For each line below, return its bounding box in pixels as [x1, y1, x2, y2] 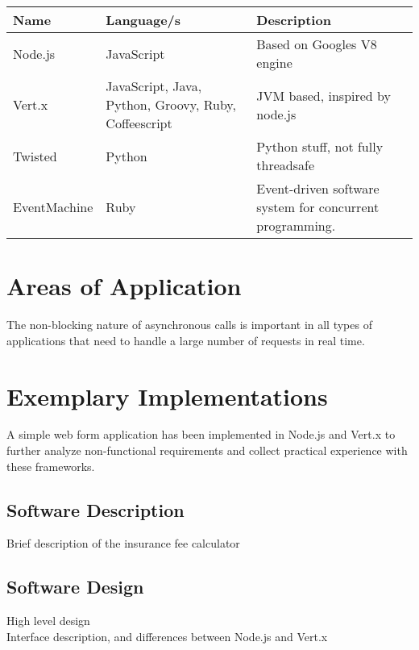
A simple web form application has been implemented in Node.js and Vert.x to [6, 426, 396, 443]
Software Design [6, 574, 144, 599]
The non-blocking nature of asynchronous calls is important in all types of [6, 316, 372, 333]
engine [256, 53, 292, 72]
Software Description [6, 497, 185, 522]
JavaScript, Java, [106, 77, 202, 95]
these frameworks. [6, 457, 95, 474]
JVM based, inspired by [256, 85, 391, 105]
